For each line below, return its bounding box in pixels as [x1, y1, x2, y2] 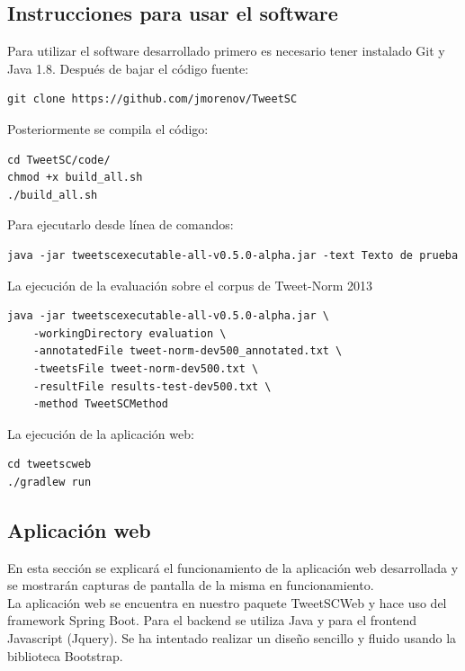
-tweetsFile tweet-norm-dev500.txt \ [32, 362, 259, 375]
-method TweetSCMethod [32, 398, 168, 411]
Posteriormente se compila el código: [7, 119, 209, 138]
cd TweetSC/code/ [7, 153, 111, 166]
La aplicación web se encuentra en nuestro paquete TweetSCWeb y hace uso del [7, 593, 447, 612]
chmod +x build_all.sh [7, 171, 143, 184]
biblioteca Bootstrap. [7, 646, 123, 665]
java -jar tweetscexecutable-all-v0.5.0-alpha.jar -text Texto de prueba [7, 248, 459, 262]
